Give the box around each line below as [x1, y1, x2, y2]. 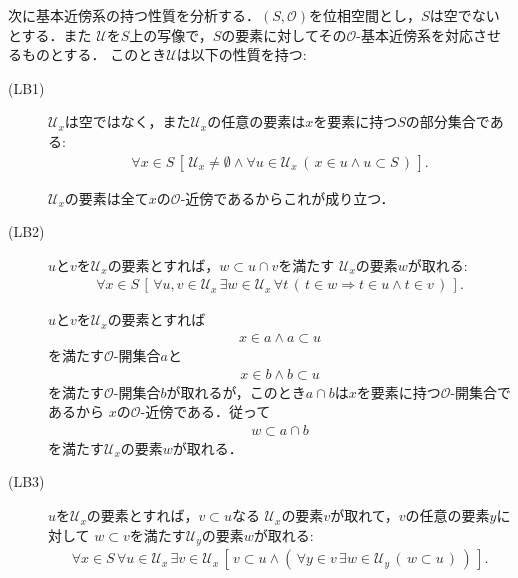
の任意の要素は [207, 111, 306, 132]
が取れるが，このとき [166, 381, 306, 402]
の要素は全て [64, 187, 149, 208]
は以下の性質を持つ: [176, 44, 307, 65]
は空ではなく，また [64, 111, 191, 132]
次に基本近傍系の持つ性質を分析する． [8, 5, 260, 25]
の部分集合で [405, 111, 490, 132]
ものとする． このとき [21, 44, 167, 65]
